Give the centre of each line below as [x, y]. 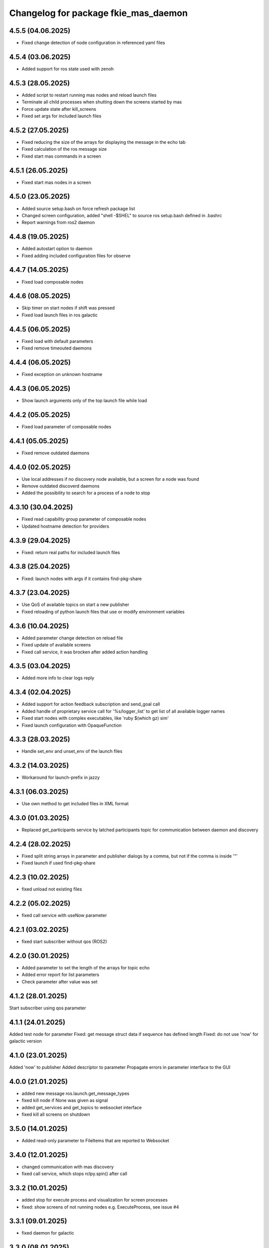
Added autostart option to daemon [57, 249]
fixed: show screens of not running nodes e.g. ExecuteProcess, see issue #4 [100, 1207]
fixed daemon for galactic [48, 1233]
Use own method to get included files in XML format [75, 804]
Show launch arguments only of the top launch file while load [84, 400]
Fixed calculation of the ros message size [64, 149]
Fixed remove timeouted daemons [57, 348]
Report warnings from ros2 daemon [58, 223]
